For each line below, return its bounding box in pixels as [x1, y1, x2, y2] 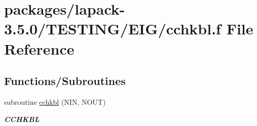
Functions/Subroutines [4, 73, 126, 89]
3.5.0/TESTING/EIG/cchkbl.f [4, 18, 221, 39]
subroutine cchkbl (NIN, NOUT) [4, 96, 106, 107]
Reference [4, 38, 75, 59]
